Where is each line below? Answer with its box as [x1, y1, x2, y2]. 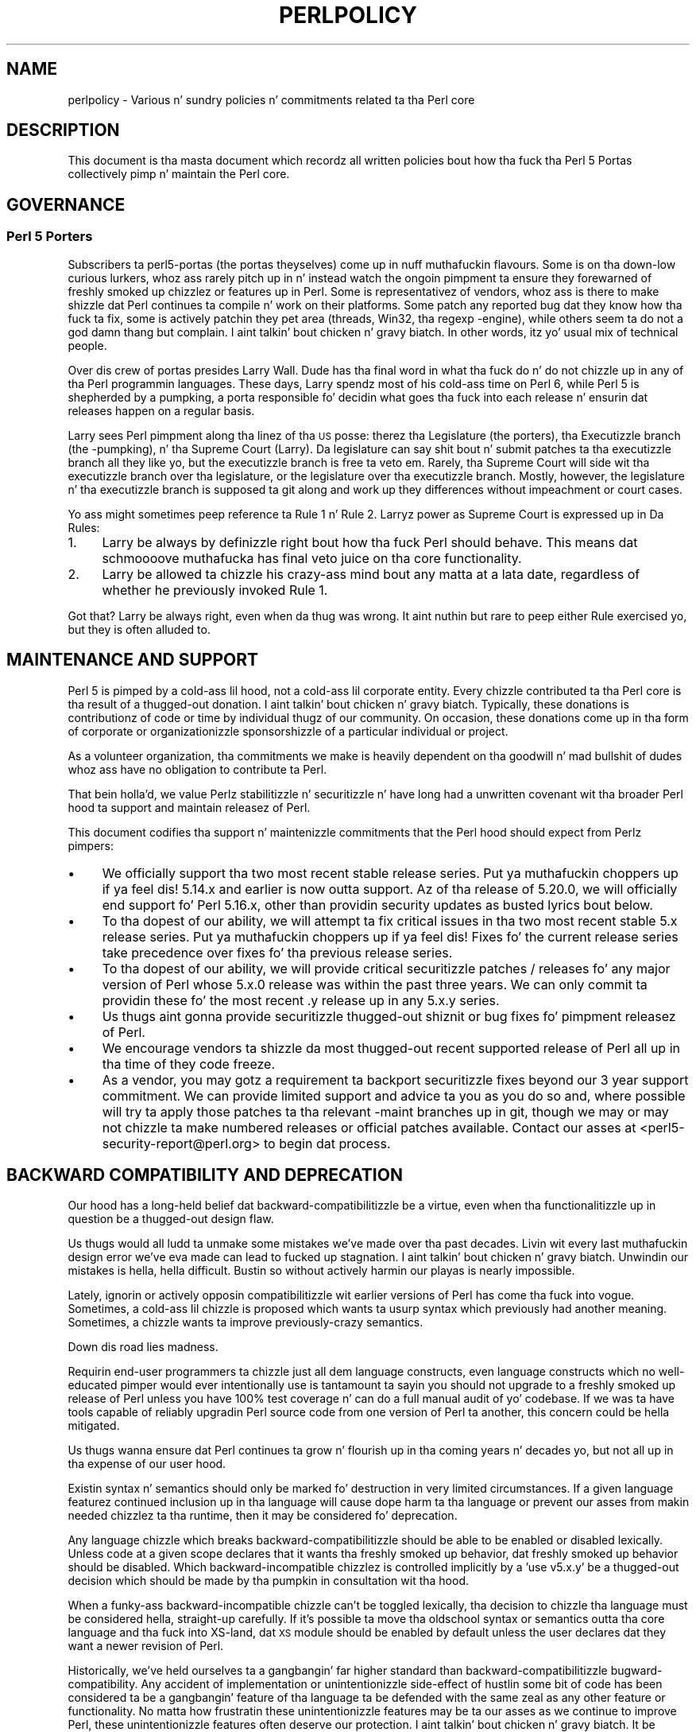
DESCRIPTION [6, 120, 120, 141]
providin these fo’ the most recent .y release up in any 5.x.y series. [102, 992, 500, 1008]
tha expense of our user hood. [68, 1457, 226, 1471]
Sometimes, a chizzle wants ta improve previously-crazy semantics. [68, 1315, 423, 1330]
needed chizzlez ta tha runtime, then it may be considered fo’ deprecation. [68, 1509, 458, 1523]
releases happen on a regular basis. [68, 403, 255, 417]
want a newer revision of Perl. [68, 1639, 224, 1653]
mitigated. [68, 1419, 120, 1433]
